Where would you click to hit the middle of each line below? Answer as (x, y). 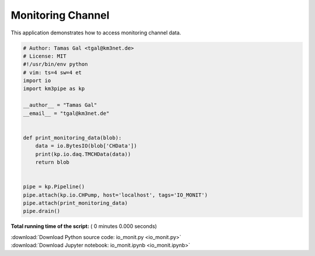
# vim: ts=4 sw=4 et (52, 72)
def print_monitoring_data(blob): (72, 138)
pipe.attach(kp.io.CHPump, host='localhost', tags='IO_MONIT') (116, 195)
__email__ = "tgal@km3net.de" (66, 113)
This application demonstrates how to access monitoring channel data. (96, 33)
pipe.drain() (42, 211)
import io (37, 81)
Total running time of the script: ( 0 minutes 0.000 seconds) (84, 226)
